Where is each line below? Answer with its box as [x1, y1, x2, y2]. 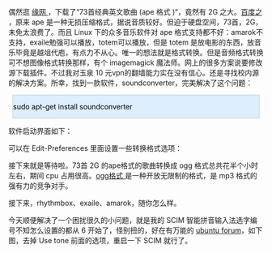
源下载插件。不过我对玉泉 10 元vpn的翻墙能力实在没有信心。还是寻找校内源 [8, 68, 260, 77]
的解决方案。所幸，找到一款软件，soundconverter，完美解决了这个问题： [8, 78, 253, 88]
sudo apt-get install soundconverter [13, 102, 133, 111]
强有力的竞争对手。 [8, 181, 73, 191]
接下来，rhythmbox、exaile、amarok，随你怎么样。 [8, 198, 181, 208]
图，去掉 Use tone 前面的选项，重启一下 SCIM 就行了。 [8, 236, 193, 245]
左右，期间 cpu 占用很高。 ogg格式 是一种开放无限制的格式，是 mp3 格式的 [8, 171, 257, 180]
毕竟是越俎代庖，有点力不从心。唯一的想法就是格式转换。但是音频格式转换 [15, 48, 264, 57]
